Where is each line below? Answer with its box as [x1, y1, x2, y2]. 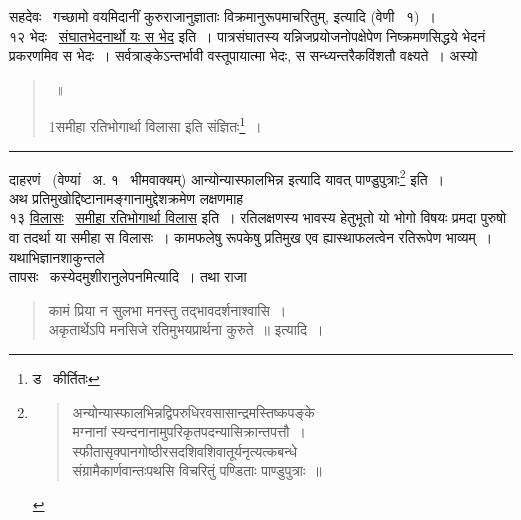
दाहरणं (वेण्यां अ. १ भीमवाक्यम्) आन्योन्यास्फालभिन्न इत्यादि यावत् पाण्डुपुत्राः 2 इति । [9, 165, 445, 189]
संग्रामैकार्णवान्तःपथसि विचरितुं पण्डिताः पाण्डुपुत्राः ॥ [72, 460, 322, 481]
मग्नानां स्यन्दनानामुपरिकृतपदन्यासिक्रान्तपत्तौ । [72, 421, 306, 442]
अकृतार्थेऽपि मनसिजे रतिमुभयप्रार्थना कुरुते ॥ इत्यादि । [48, 319, 324, 340]
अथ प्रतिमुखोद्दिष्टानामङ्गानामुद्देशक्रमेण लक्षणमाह [9, 187, 244, 208]
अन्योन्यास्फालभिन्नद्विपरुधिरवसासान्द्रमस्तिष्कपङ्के [72, 401, 315, 422]
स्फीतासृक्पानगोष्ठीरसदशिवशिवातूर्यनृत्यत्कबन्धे [72, 440, 297, 461]
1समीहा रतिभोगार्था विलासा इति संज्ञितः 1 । [48, 113, 262, 137]
